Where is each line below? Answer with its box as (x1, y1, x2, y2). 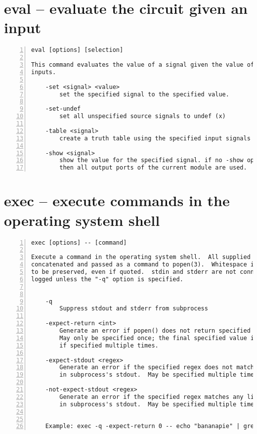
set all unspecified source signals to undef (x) (59, 113, 226, 120)
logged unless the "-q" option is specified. (31, 275, 183, 283)
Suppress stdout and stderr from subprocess (59, 305, 208, 312)
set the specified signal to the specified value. (59, 90, 229, 98)
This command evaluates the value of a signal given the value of (31, 61, 255, 69)
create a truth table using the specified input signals (59, 134, 251, 142)
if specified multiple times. (59, 342, 159, 349)
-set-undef (45, 105, 81, 113)
